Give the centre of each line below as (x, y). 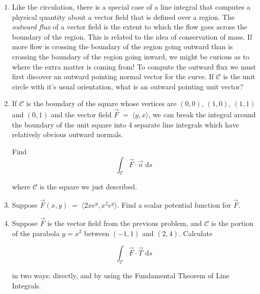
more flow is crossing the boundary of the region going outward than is (122, 46)
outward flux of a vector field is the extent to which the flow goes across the (129, 27)
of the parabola (36, 233)
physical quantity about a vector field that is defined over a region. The (123, 17)
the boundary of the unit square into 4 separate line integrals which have (125, 124)
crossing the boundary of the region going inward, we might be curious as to (131, 56)
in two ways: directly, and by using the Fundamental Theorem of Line (121, 275)
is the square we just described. (88, 187)
